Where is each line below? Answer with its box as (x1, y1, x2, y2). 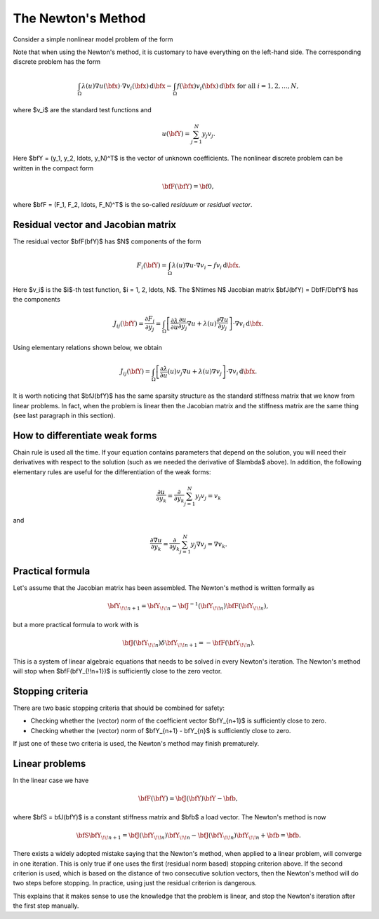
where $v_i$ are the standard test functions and (13, 106, 152, 114)
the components (13, 295, 61, 304)
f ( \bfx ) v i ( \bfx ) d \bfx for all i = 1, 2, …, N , (176, 81, 299, 91)
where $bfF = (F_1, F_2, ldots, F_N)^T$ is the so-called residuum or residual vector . (13, 201, 253, 209)
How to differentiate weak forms (13, 429, 157, 441)
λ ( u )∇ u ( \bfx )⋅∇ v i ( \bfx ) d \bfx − (81, 81, 172, 91)
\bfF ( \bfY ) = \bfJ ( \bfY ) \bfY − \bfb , (138, 795, 238, 803)
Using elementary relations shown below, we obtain (13, 344, 163, 352)
